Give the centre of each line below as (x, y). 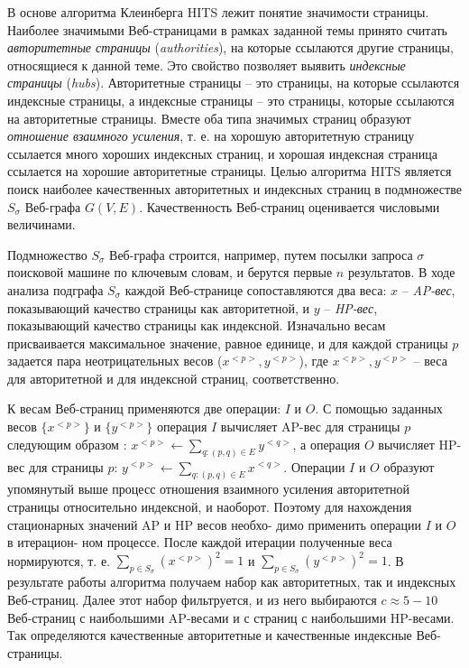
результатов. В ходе (401, 272)
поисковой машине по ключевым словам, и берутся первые (170, 272)
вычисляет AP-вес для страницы (310, 427)
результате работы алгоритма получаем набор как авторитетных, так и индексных (232, 582)
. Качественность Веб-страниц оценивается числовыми (290, 206)
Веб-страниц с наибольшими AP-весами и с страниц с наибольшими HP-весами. (231, 617)
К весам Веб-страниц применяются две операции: (144, 408)
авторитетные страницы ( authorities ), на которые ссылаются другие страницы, (230, 47)
